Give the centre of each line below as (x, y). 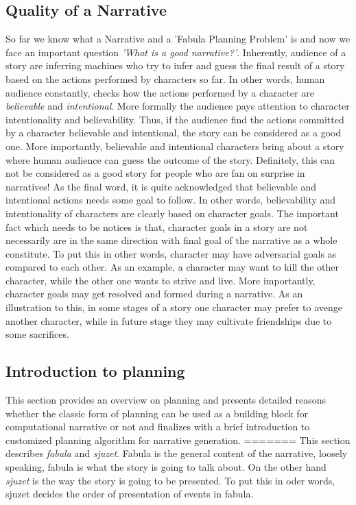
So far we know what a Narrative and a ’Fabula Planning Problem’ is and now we (178, 39)
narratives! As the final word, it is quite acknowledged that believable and (161, 186)
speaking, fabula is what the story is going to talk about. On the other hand (166, 467)
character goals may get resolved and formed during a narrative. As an (154, 294)
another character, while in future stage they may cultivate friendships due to (169, 320)
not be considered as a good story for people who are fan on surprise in (155, 173)
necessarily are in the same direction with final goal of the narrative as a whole (171, 240)
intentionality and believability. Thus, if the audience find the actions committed (175, 119)
